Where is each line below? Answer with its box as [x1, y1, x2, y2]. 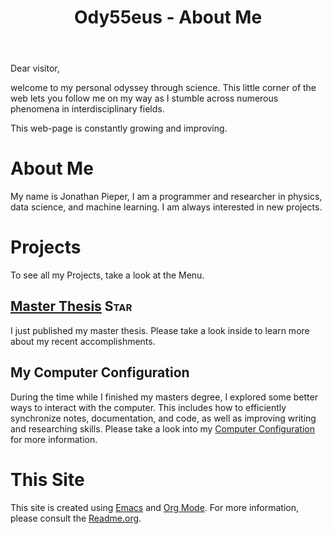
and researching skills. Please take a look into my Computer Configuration [10, 422, 316, 435]
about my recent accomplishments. [10, 335, 156, 347]
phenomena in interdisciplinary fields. [10, 103, 165, 115]
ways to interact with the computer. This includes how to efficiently [10, 401, 287, 413]
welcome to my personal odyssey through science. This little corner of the [10, 82, 317, 94]
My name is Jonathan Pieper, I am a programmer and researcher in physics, [10, 191, 323, 203]
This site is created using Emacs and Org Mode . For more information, [10, 501, 300, 513]
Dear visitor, [10, 62, 60, 75]
